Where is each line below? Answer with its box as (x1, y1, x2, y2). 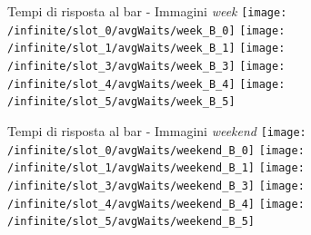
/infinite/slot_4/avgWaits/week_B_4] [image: (7, 77, 286, 91)
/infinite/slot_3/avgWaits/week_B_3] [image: (7, 59, 286, 73)
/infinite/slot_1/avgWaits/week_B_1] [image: (7, 42, 286, 55)
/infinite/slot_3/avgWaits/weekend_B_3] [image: (7, 179, 305, 192)
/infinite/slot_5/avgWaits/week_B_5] (7, 95, 236, 109)
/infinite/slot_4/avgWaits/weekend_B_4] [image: (7, 197, 305, 211)
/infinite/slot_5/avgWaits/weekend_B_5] (7, 215, 256, 229)
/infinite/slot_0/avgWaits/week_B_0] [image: (7, 24, 286, 37)
